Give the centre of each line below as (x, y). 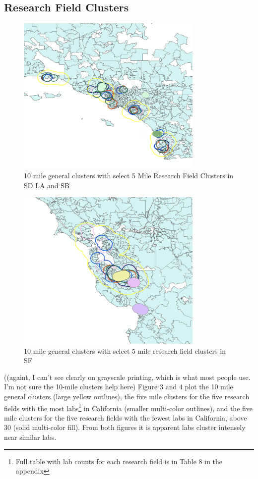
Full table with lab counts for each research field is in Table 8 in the (119, 461)
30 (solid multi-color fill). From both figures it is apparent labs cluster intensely (125, 427)
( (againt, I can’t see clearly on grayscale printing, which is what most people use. (127, 377)
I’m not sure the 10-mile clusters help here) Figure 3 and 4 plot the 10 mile (119, 387)
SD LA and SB (47, 185)
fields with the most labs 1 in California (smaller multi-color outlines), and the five (129, 407)
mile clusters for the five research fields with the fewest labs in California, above (126, 417)
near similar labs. (30, 437)
